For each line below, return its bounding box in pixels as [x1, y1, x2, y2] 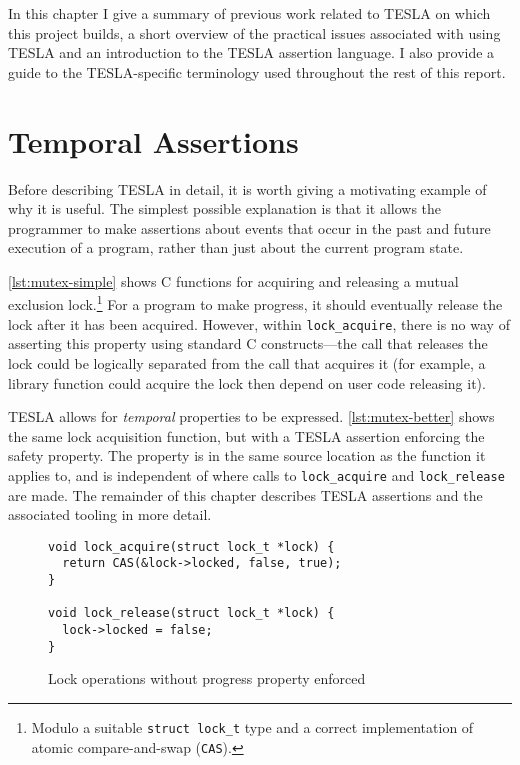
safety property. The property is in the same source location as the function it [8, 445, 486, 466]
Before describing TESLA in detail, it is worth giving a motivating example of [8, 178, 487, 199]
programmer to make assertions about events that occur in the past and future [8, 217, 491, 238]
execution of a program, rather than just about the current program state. [8, 237, 464, 258]
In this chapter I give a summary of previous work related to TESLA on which [8, 3, 491, 23]
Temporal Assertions [8, 120, 299, 161]
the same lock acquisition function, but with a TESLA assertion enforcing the [8, 425, 485, 446]
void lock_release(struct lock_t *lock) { [48, 606, 335, 621]
